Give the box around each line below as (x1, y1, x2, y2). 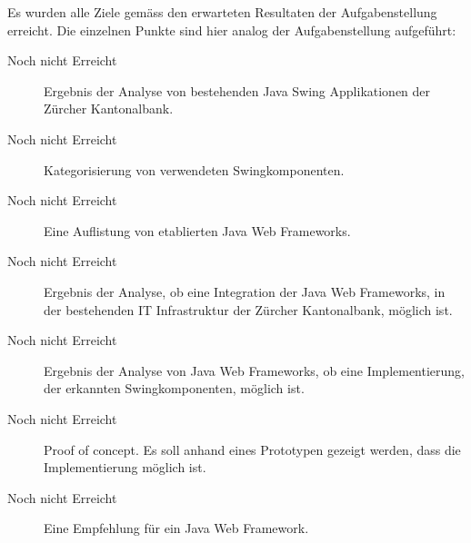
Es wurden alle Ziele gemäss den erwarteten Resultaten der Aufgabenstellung (7, 3, 437, 21)
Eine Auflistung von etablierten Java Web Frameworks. (44, 221, 351, 240)
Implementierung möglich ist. (44, 458, 206, 477)
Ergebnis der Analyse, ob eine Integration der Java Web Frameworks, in (44, 281, 446, 301)
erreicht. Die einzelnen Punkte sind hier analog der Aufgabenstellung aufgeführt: (7, 20, 456, 39)
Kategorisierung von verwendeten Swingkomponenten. (44, 160, 345, 179)
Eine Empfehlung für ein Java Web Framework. (44, 518, 309, 538)
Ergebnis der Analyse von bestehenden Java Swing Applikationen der (44, 81, 431, 100)
